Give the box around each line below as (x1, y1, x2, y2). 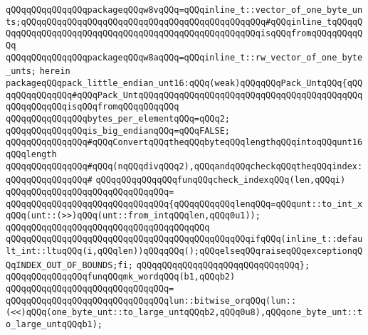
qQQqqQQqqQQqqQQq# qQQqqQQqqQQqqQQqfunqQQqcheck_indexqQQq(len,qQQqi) (6, 175, 346, 186)
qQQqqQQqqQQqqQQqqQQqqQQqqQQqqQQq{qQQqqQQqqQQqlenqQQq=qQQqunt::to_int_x (6, 198, 363, 209)
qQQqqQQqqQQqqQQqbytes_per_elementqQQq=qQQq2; (6, 113, 230, 124)
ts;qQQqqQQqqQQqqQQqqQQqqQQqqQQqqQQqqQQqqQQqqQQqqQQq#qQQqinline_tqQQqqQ (6, 16, 363, 27)
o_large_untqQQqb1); (6, 319, 103, 330)
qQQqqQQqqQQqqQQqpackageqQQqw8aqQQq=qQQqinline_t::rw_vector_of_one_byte (6, 52, 363, 63)
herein (39, 66, 70, 77)
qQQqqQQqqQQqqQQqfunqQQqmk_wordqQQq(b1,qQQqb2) (6, 272, 236, 282)
